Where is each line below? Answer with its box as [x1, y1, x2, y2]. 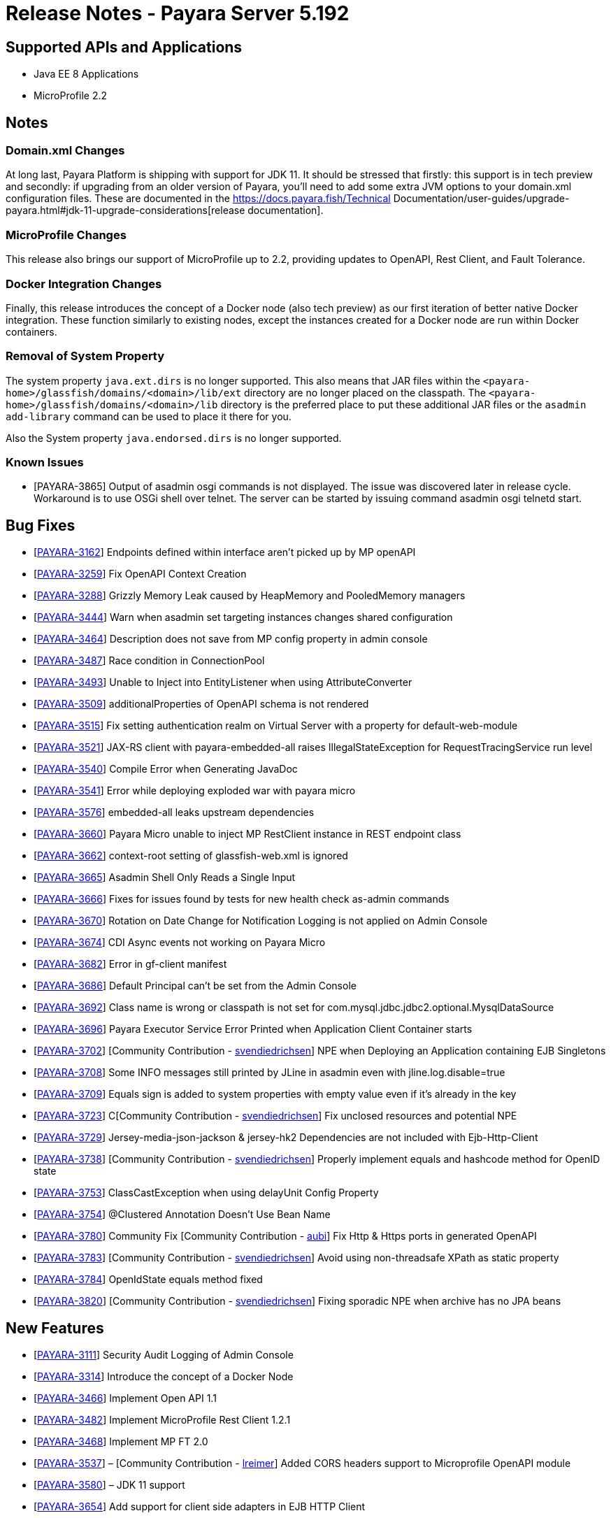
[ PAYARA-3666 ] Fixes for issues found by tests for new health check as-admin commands [34, 893, 450, 905]
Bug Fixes [6, 516, 76, 534]
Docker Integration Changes [6, 276, 162, 291]
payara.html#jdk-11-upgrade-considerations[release [6, 204, 245, 217]
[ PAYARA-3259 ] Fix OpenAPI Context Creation [34, 568, 247, 580]
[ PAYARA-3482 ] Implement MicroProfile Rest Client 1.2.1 [34, 1414, 291, 1426]
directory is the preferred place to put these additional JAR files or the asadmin [220, 398, 587, 410]
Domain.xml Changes [6, 143, 125, 158]
